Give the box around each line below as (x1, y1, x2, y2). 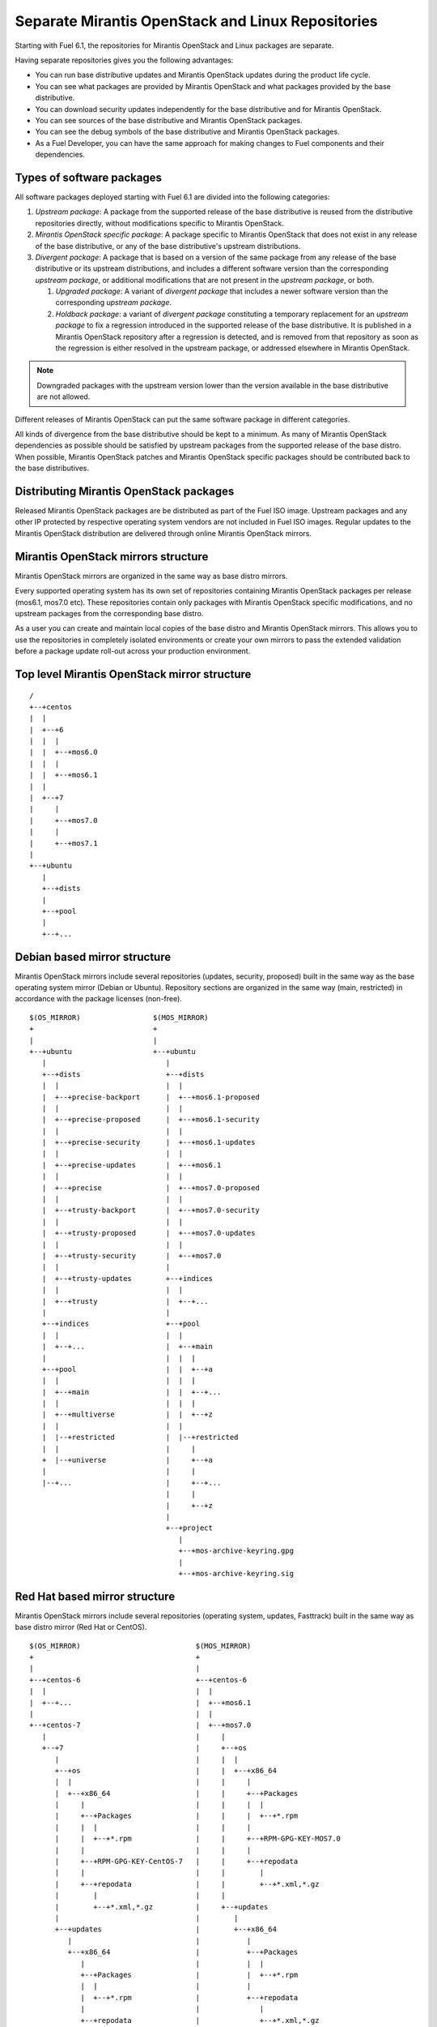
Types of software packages (15, 170, 162, 184)
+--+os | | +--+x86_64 (54, 1766, 277, 1775)
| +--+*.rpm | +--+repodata (80, 1993, 299, 2002)
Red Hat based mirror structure (15, 1589, 176, 1603)
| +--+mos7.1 (29, 838, 98, 847)
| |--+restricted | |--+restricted (41, 1433, 239, 1442)
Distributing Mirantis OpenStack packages (15, 484, 235, 498)
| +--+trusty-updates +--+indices (41, 1274, 214, 1283)
